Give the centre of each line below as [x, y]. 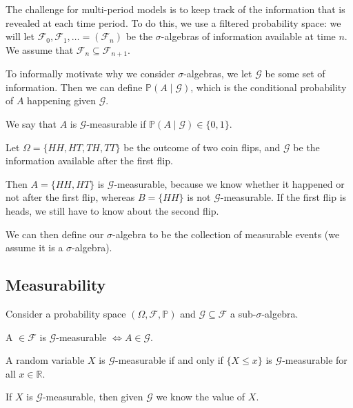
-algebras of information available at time [248, 36]
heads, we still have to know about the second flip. [112, 210]
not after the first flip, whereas [70, 197]
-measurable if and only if [169, 360]
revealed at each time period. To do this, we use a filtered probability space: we [173, 22]
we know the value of [201, 397]
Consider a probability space [66, 313]
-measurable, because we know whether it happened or [229, 183]
